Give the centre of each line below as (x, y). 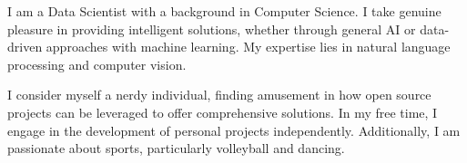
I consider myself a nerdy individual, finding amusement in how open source (219, 95)
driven (25, 47)
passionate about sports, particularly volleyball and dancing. (176, 148)
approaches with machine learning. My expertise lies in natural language (248, 47)
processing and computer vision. (97, 64)
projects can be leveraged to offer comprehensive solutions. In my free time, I (223, 112)
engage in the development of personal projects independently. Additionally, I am (234, 130)
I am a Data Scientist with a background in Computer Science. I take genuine (224, 11)
